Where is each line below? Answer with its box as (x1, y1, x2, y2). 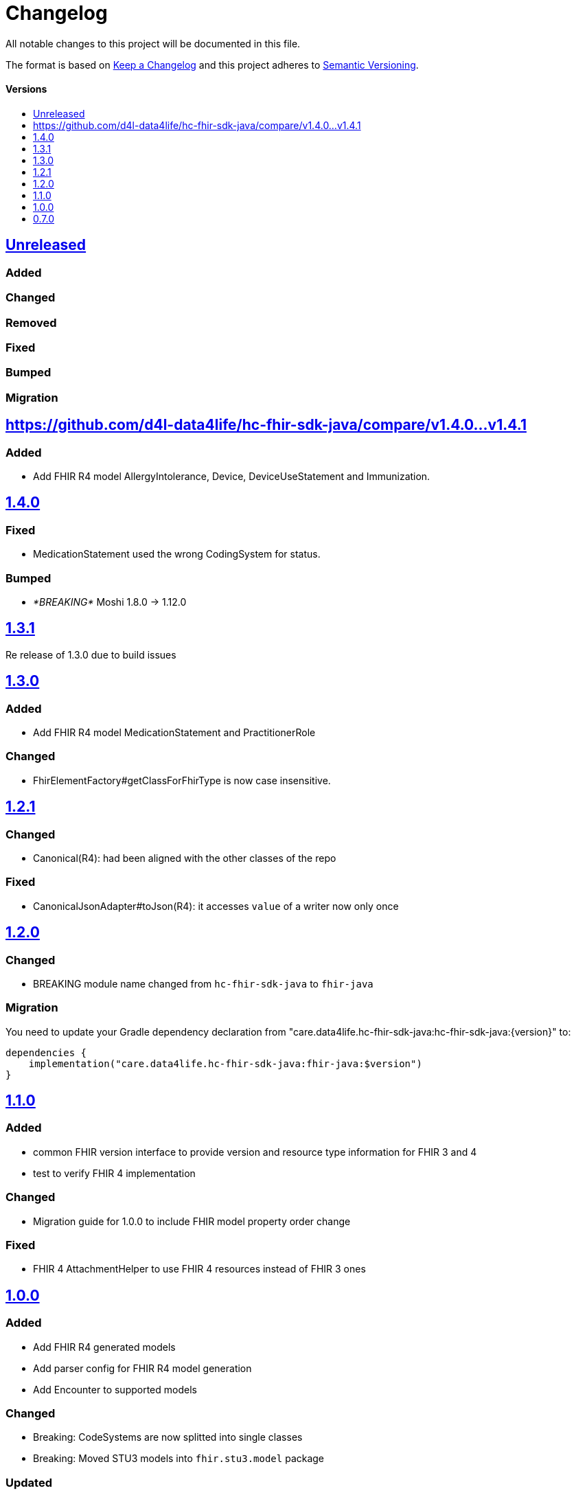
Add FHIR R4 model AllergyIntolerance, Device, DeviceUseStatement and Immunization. (33, 470, 430, 482)
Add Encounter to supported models (33, 1383, 197, 1395)
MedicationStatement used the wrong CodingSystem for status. (33, 548, 321, 560)
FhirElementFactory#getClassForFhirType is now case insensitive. (33, 774, 331, 786)
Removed (5, 315, 57, 330)
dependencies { (5, 1047, 87, 1058)
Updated (5, 1475, 52, 1490)
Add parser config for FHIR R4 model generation (33, 1362, 252, 1374)
